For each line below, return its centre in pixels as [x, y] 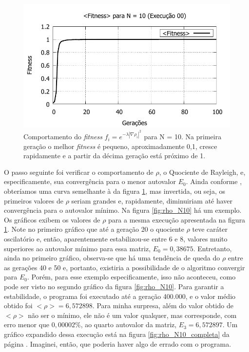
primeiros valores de [34, 200]
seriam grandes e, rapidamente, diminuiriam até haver [152, 200]
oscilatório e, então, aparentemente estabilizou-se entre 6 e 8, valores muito [116, 238]
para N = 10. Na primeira [183, 137]
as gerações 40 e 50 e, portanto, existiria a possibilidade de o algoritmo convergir [124, 267]
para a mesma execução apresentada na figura [177, 219]
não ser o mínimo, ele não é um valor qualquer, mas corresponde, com [132, 315]
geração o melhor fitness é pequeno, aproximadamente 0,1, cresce [120, 146]
